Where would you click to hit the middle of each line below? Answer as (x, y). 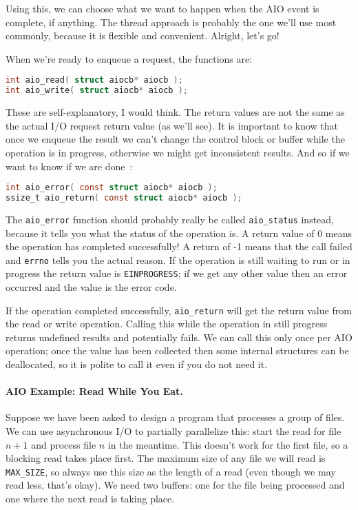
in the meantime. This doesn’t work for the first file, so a (228, 444)
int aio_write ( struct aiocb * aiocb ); (97, 91)
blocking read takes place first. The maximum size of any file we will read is (166, 458)
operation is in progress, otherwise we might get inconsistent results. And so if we (178, 152)
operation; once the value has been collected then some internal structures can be (177, 350)
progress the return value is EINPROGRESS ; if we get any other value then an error (177, 273)
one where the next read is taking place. (90, 499)
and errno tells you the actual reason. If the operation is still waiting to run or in (178, 259)
